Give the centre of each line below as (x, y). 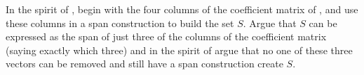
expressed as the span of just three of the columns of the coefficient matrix (166, 36)
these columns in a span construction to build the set (120, 23)
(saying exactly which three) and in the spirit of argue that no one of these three (179, 50)
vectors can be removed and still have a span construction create (144, 64)
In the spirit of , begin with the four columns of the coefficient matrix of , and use (182, 9)
